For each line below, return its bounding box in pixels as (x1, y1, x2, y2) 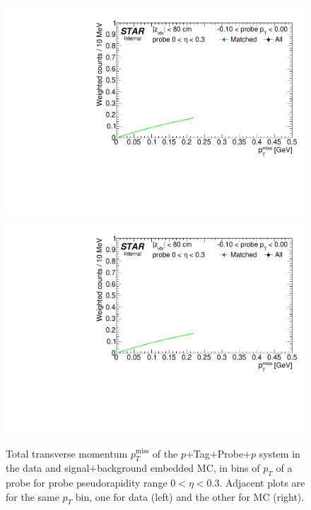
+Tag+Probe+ (185, 446, 252, 460)
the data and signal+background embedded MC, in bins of (6, 460, 260, 475)
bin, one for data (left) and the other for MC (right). (75, 489, 305, 504)
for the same (6, 489, 59, 504)
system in (259, 446, 300, 460)
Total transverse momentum (6, 446, 128, 460)
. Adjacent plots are (219, 475, 305, 490)
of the (152, 446, 178, 460)
